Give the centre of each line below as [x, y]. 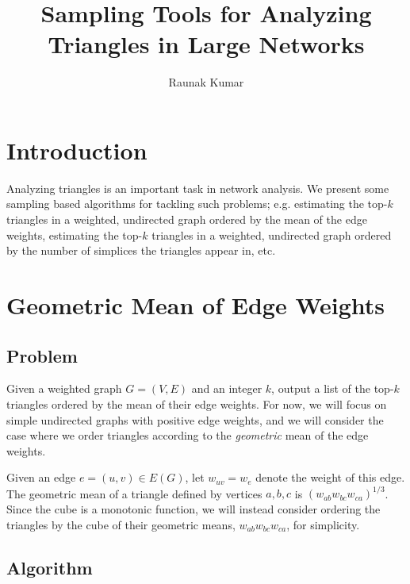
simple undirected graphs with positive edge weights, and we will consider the [195, 419]
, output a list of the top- [333, 388]
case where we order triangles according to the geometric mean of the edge [188, 435]
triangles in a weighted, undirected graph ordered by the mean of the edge [187, 219]
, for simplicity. [323, 524]
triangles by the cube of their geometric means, [121, 524]
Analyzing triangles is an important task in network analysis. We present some [198, 188]
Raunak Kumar [206, 82]
